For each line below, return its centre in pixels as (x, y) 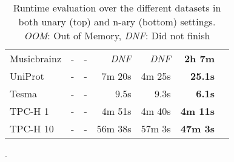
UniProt (27, 76)
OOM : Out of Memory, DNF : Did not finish (117, 35)
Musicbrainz (36, 58)
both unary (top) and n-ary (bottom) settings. (117, 21)
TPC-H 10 (32, 128)
